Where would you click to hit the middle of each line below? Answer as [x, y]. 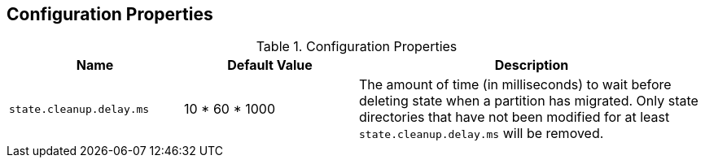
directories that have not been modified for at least [515, 117]
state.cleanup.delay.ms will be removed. [482, 134]
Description [532, 65]
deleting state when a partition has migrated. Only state [529, 101]
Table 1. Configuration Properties [357, 47]
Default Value [270, 65]
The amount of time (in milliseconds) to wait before [515, 85]
